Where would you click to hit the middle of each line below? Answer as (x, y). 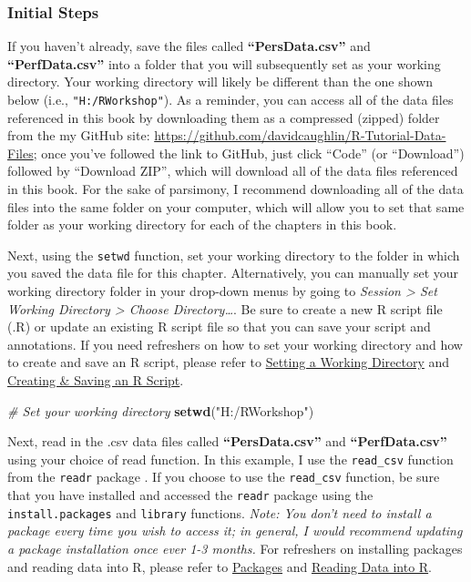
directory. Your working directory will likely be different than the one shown (220, 82)
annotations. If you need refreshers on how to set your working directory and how (235, 344)
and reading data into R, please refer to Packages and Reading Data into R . (220, 566)
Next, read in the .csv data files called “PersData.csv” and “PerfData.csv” (227, 441)
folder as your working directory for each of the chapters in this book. (202, 225)
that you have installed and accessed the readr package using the (190, 495)
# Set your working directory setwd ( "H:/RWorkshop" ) (161, 410)
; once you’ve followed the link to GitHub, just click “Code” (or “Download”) (249, 153)
